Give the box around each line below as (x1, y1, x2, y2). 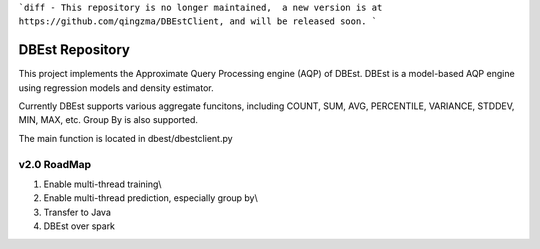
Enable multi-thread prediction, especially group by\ (43, 192, 259, 204)
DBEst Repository (18, 41, 130, 59)
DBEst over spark (43, 220, 115, 232)
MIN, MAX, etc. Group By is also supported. (18, 114, 199, 126)
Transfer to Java (43, 206, 112, 218)
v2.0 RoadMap (18, 157, 92, 171)
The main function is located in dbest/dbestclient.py (18, 132, 234, 144)
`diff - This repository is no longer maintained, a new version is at (18, 2, 383, 13)
